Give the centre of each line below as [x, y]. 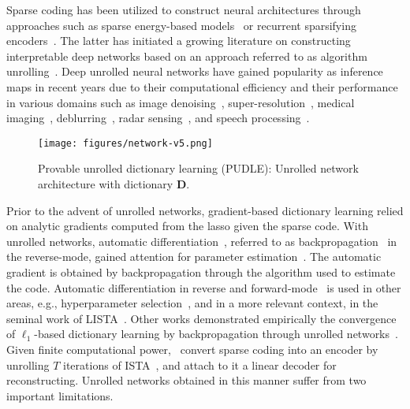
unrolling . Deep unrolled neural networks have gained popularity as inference [195, 71]
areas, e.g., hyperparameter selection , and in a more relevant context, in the [192, 303]
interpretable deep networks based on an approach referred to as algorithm [187, 56]
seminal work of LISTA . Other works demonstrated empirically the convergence [201, 318]
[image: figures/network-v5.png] [125, 143]
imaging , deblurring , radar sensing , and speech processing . [158, 118]
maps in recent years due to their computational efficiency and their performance [202, 86]
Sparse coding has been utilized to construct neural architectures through [184, 9]
